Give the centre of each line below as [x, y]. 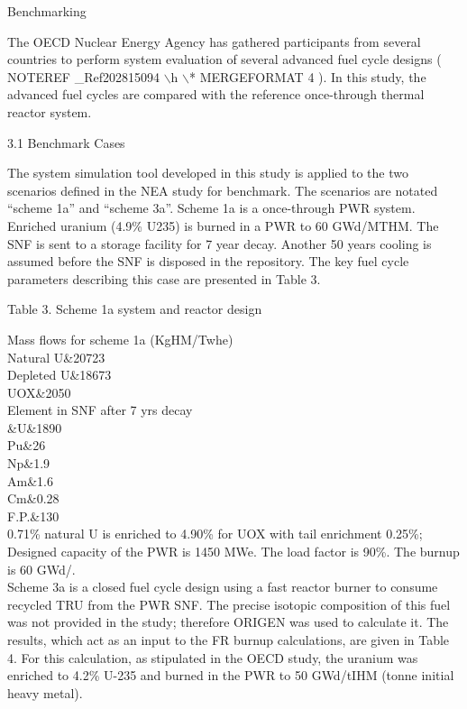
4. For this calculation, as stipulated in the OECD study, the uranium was [213, 657]
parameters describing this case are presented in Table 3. [164, 278]
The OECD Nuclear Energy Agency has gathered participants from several [214, 41]
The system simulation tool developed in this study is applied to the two [208, 173]
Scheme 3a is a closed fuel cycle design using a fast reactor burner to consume [223, 587]
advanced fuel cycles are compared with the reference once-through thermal [216, 94]
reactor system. [50, 111]
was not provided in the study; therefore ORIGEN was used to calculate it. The [228, 622]
